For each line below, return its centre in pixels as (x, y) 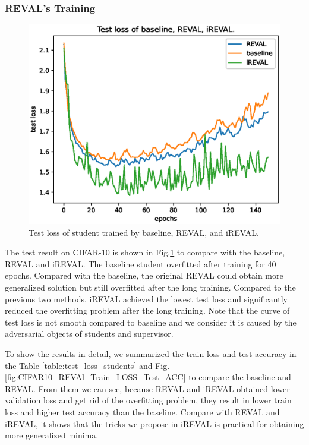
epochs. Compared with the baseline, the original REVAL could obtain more (144, 275)
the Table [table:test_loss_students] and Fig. (87, 365)
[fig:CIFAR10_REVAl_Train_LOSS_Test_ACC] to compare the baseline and (148, 377)
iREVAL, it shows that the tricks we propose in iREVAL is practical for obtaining (154, 423)
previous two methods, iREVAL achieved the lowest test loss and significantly (146, 299)
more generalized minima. (52, 435)
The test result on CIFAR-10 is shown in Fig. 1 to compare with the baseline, (145, 252)
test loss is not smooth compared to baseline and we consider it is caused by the (151, 322)
